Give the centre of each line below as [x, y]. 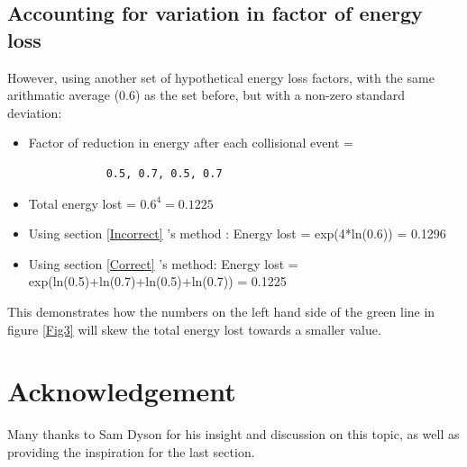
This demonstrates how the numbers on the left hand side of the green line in [221, 311]
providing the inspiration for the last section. [131, 451]
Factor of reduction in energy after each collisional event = [191, 143]
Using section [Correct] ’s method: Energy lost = [163, 263]
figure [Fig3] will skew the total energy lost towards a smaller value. [194, 329]
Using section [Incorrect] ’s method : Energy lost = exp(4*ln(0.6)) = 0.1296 [237, 233]
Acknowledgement [122, 391]
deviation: [35, 112]
